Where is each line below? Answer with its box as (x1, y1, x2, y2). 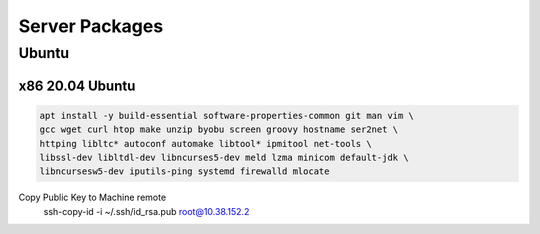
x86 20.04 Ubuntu (18, 77, 136, 94)
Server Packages (18, 15, 164, 37)
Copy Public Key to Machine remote (18, 191, 167, 204)
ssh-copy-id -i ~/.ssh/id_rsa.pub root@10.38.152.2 (43, 205, 250, 217)
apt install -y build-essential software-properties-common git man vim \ (39, 110, 415, 121)
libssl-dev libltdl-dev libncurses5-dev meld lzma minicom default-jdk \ (39, 151, 409, 163)
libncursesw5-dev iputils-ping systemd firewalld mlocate (39, 166, 330, 177)
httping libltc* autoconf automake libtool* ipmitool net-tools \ (39, 138, 372, 149)
